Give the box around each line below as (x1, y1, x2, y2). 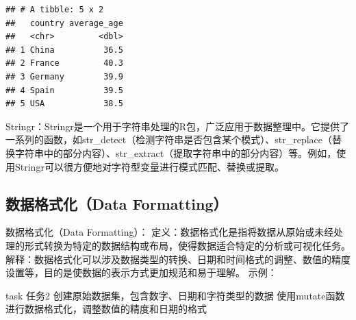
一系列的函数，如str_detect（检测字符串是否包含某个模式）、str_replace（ (5, 132, 333, 147)
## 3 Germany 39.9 (5, 71, 123, 82)
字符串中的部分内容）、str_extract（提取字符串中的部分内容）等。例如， (14, 145, 337, 160)
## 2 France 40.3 (5, 58, 123, 69)
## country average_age (5, 18, 123, 28)
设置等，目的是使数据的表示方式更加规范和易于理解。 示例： (5, 265, 277, 280)
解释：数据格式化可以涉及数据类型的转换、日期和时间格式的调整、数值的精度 (5, 251, 351, 266)
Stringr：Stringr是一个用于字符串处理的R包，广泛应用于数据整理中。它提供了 (5, 119, 350, 133)
